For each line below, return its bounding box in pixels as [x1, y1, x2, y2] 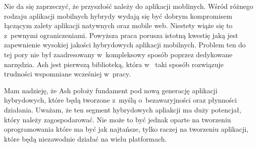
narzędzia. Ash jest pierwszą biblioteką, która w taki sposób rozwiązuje [4, 59, 224, 69]
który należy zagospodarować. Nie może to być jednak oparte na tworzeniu [4, 114, 231, 124]
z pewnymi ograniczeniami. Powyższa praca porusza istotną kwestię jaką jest [4, 30, 238, 40]
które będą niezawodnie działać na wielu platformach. [4, 133, 167, 144]
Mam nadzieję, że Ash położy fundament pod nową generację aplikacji [4, 85, 218, 95]
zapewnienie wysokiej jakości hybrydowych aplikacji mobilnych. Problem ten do [4, 39, 246, 50]
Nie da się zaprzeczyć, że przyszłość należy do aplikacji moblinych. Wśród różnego [4, 1, 254, 11]
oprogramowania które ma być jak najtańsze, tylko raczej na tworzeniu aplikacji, [4, 124, 249, 134]
